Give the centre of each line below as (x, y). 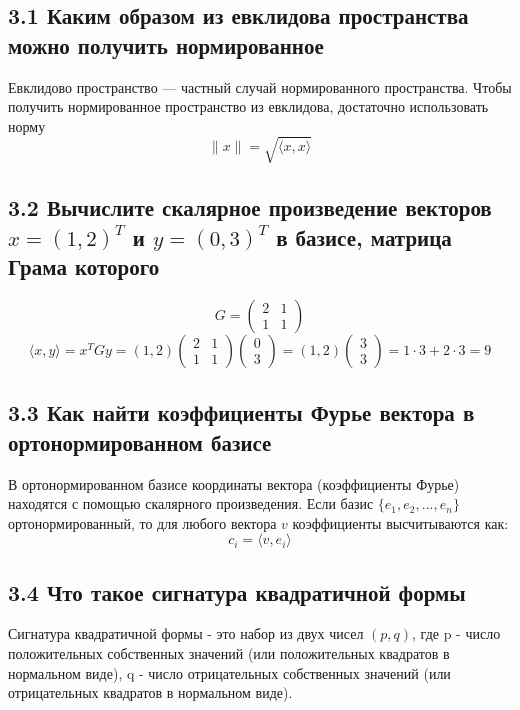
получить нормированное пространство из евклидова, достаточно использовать (248, 106)
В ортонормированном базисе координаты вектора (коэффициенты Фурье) (234, 483)
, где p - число (456, 633)
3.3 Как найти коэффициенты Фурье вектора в (241, 412)
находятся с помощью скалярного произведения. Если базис (191, 503)
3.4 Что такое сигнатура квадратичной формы (237, 591)
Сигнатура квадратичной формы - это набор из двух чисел (186, 633)
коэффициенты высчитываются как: (400, 522)
